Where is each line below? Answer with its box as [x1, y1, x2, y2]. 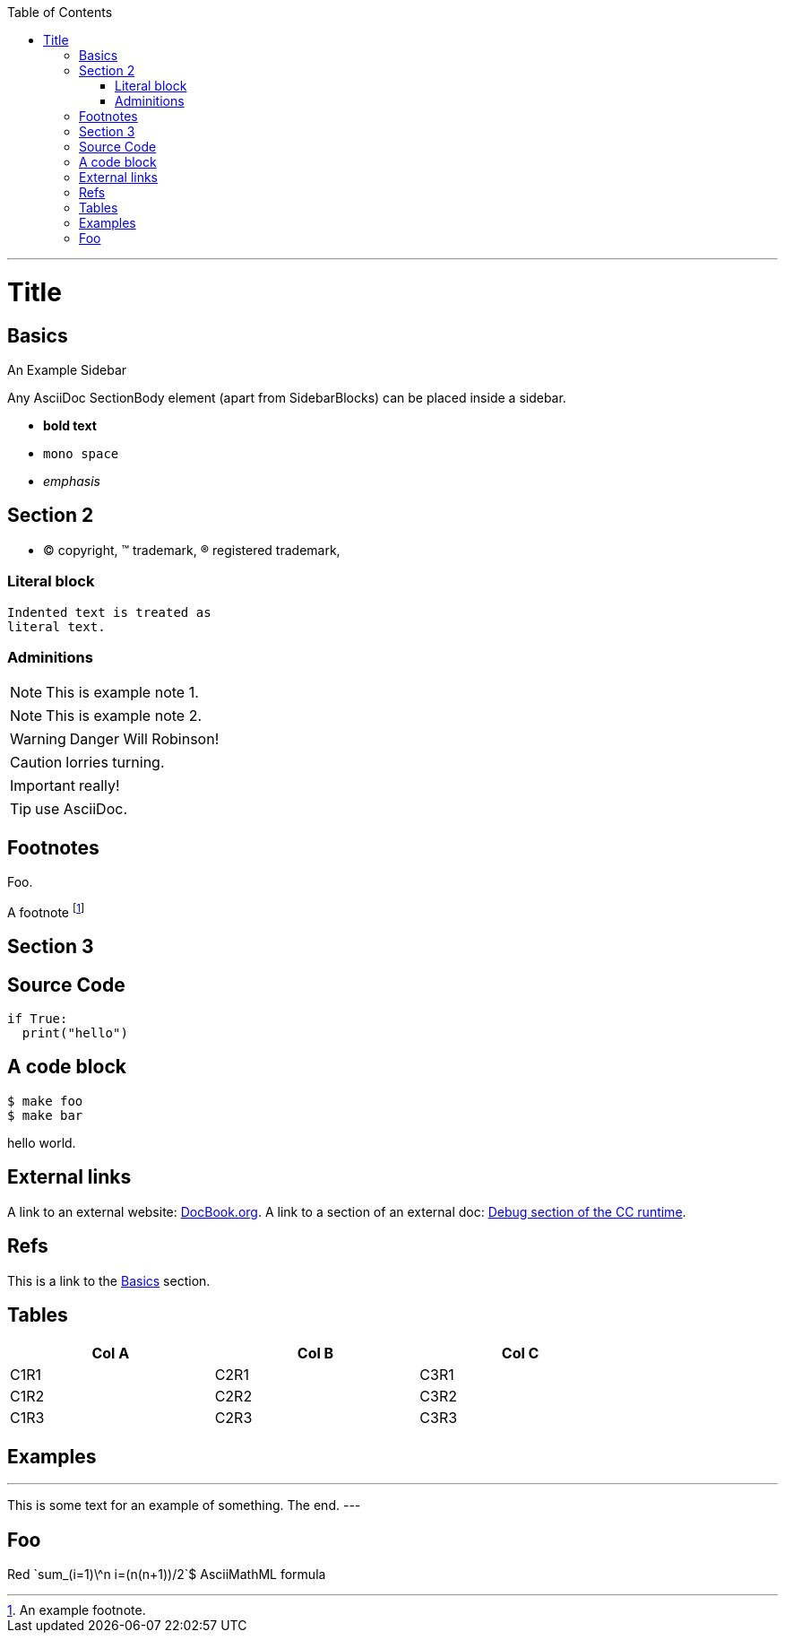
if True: [7, 1011, 68, 1027]
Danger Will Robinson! [69, 730, 220, 749]
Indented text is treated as [7, 604, 211, 620]
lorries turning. [65, 753, 165, 772]
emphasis [43, 473, 100, 489]
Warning [10, 730, 66, 749]
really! [78, 777, 120, 795]
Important [10, 777, 75, 795]
